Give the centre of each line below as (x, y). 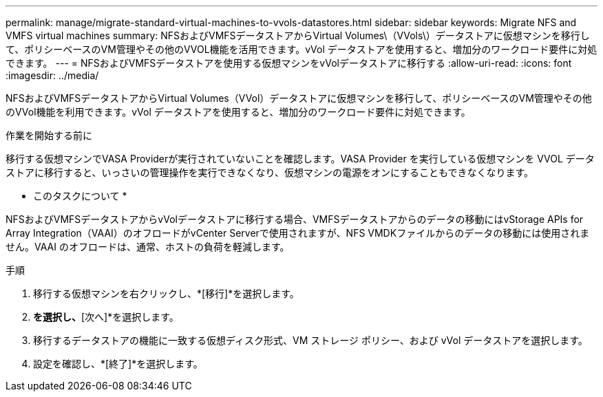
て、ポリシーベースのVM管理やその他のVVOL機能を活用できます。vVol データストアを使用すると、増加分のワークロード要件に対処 (301, 49)
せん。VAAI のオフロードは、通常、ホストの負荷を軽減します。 (148, 247)
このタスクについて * (80, 196)
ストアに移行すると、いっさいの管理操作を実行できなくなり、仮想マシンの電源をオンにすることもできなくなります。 (270, 172)
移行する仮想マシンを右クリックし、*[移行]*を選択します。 (166, 293)
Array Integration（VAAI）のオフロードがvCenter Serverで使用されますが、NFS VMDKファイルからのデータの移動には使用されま (298, 233)
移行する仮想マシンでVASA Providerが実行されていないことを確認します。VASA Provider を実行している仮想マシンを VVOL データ (300, 159)
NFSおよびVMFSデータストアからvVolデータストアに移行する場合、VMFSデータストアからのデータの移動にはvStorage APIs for (295, 219)
